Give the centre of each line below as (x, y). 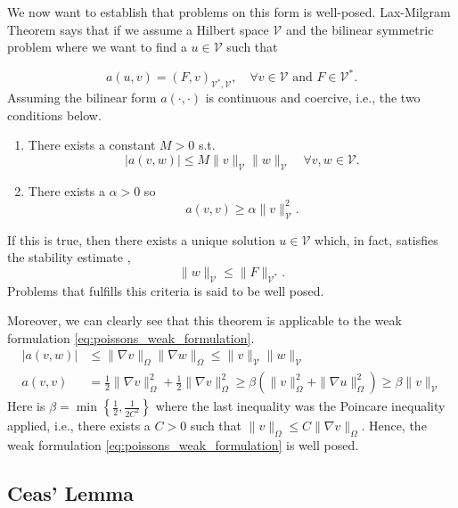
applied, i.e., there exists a (79, 426)
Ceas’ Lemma (71, 492)
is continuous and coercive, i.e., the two (313, 98)
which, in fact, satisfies (376, 239)
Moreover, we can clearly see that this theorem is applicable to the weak (204, 320)
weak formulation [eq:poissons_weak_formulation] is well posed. (183, 444)
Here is (26, 406)
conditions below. (54, 115)
